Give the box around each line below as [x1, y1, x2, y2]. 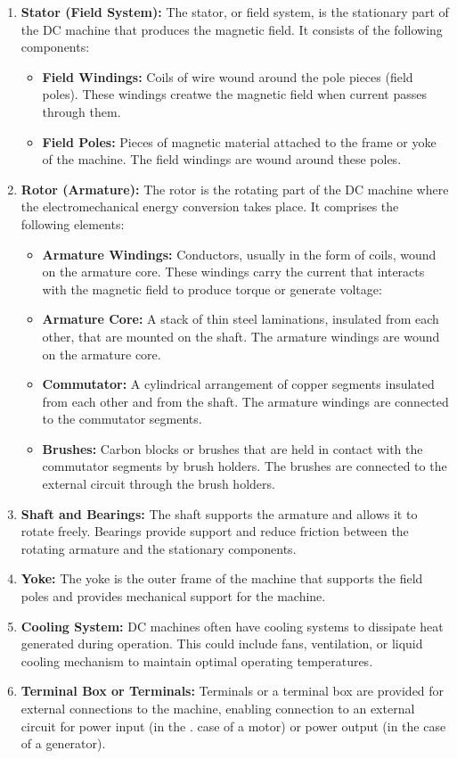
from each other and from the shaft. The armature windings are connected [42, 392, 449, 410]
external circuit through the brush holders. [42, 474, 275, 493]
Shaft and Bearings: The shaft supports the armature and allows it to [20, 504, 418, 523]
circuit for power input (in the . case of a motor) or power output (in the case [20, 716, 446, 735]
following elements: [20, 214, 125, 233]
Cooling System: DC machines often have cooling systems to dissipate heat [20, 616, 444, 635]
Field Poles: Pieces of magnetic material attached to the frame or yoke [42, 132, 437, 151]
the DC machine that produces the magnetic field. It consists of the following [20, 20, 443, 38]
